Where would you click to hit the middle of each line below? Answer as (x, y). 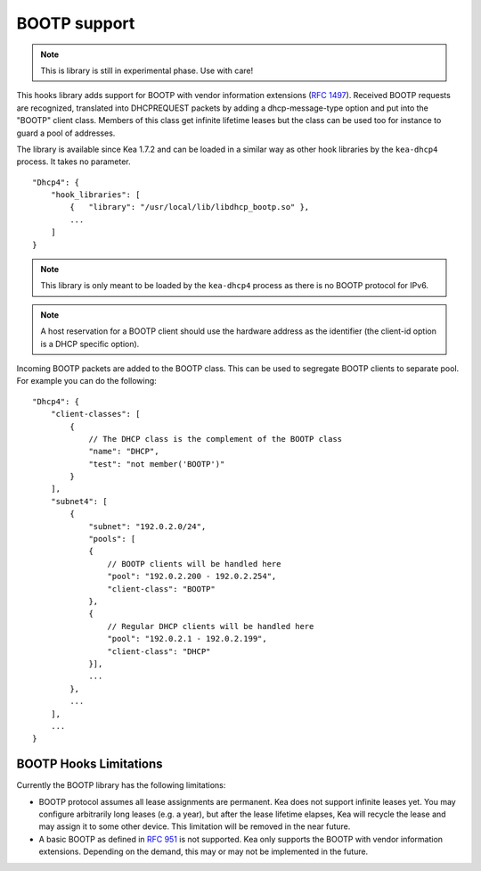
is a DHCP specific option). (90, 344)
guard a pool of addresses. (66, 133)
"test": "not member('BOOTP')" (157, 464)
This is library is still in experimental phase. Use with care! (147, 71)
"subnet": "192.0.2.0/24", (147, 526)
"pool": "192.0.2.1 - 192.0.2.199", (187, 639)
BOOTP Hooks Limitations (90, 764)
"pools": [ (112, 539)
